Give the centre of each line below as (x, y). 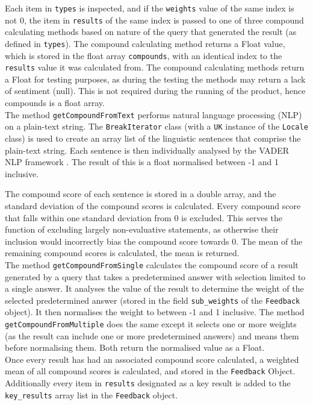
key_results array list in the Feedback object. (91, 394)
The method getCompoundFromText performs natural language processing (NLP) (153, 114)
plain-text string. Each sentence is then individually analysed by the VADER (147, 150)
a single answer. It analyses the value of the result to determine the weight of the (154, 288)
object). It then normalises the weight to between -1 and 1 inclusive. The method (155, 312)
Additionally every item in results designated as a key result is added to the (148, 383)
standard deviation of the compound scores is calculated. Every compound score (153, 205)
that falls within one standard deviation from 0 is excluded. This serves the (144, 217)
